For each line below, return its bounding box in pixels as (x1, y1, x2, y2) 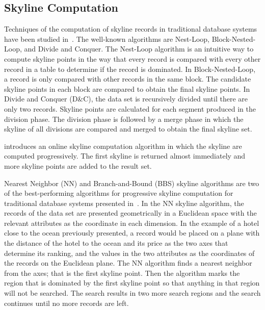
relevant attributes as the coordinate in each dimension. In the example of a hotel (4, 217, 259, 228)
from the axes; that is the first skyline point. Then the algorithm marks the (4, 267, 240, 278)
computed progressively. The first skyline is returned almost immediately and (4, 150, 246, 161)
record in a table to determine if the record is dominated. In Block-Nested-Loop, (4, 63, 256, 74)
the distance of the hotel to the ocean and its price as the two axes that (4, 238, 228, 248)
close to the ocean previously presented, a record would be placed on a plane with (4, 227, 260, 238)
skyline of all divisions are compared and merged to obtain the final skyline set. (4, 123, 252, 134)
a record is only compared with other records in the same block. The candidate (4, 73, 251, 84)
